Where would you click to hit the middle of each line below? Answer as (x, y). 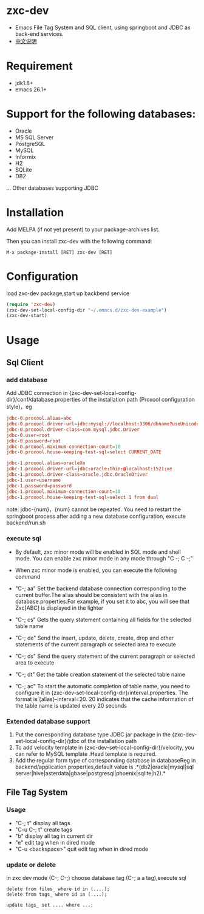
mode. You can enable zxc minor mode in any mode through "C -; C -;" (104, 558)
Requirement (39, 66)
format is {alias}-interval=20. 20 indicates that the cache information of (104, 699)
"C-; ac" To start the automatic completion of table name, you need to (102, 686)
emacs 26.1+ (31, 89)
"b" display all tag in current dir (54, 836)
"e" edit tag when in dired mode (55, 842)
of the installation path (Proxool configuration (138, 400)
